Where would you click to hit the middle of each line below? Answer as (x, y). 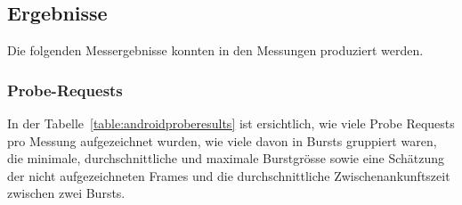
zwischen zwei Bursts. (66, 193)
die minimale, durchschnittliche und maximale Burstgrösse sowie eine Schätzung (226, 158)
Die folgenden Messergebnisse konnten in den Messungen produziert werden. (215, 50)
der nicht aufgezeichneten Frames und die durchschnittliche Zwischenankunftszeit (229, 175)
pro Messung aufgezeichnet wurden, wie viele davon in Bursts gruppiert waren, (222, 140)
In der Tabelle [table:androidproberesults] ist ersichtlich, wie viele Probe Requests (231, 123)
